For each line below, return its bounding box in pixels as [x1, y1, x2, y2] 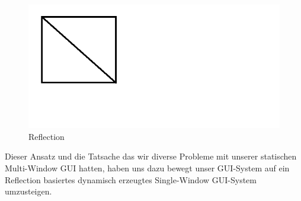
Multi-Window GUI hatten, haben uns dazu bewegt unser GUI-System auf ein [5, 161, 290, 174]
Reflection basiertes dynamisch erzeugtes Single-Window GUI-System [5, 173, 257, 186]
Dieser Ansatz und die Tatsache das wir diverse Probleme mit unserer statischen [5, 150, 297, 162]
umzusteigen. [5, 185, 52, 197]
